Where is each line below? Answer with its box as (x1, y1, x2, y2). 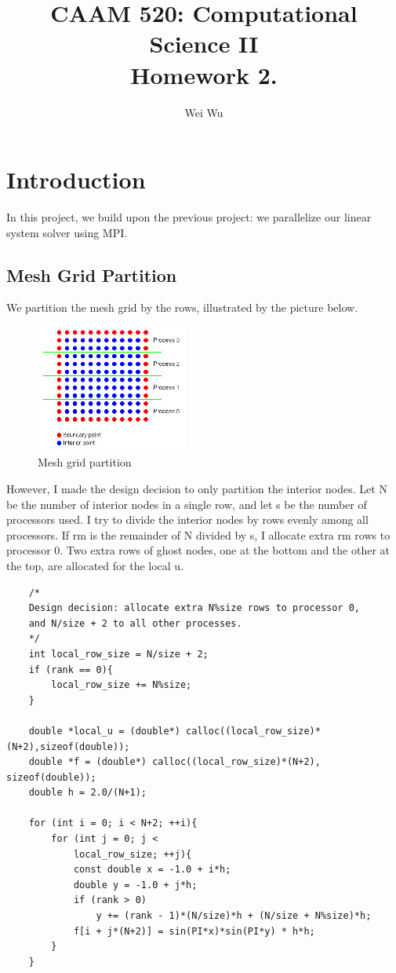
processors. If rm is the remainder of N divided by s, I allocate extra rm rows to (6, 526, 391, 543)
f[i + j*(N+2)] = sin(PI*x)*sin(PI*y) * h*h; (73, 925, 315, 937)
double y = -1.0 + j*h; (73, 879, 198, 891)
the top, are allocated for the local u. (6, 557, 184, 573)
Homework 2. (130, 58, 278, 90)
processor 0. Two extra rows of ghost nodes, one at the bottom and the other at (6, 542, 390, 558)
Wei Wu (184, 104, 223, 120)
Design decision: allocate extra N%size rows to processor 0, (28, 602, 361, 614)
